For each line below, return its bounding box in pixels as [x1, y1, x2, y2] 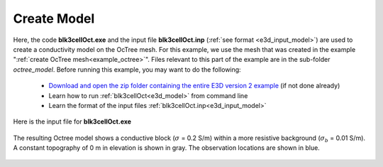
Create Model [13, 11, 95, 26]
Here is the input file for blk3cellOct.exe [13, 117, 131, 126]
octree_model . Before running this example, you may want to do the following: [13, 65, 241, 74]
